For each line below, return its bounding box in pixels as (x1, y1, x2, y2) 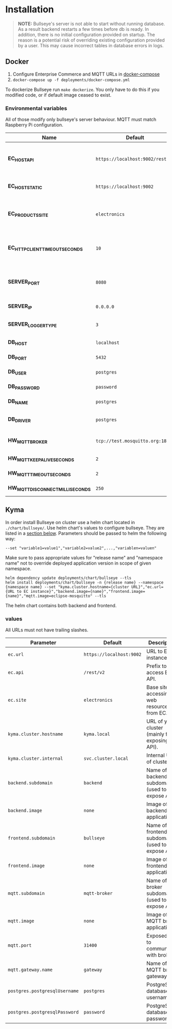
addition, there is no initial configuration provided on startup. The (17, 31, 155, 38)
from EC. (146, 709, 168, 717)
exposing (146, 737, 169, 744)
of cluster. (146, 758, 171, 765)
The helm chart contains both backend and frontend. (5, 602, 117, 608)
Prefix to (146, 663, 167, 670)
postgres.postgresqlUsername (8, 988, 79, 994)
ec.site (8, 697, 27, 703)
